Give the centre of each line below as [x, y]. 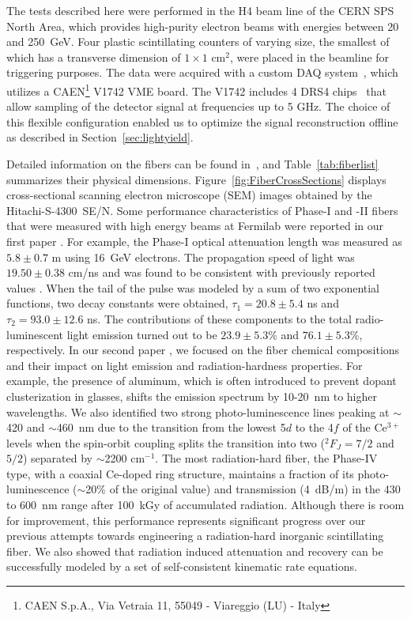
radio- [370, 318]
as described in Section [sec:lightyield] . [100, 137]
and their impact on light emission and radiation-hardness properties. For [185, 365]
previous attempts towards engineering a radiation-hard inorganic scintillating [195, 536]
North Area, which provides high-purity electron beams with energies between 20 [203, 26]
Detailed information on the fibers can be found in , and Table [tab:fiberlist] [192, 164]
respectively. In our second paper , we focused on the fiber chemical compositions [203, 350]
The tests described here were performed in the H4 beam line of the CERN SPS [200, 10]
